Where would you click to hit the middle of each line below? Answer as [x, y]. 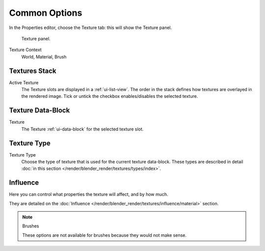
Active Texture [24, 82]
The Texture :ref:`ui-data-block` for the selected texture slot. [82, 129]
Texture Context [25, 50]
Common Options [46, 13]
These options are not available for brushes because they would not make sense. [104, 235]
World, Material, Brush [44, 57]
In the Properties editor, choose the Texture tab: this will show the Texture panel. [91, 28]
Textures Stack [33, 71]
